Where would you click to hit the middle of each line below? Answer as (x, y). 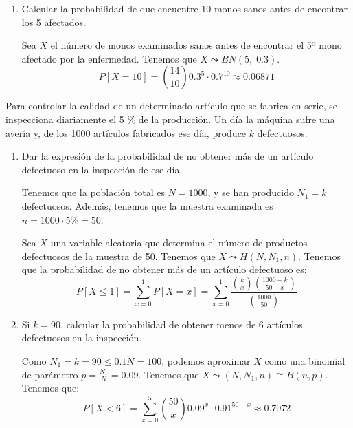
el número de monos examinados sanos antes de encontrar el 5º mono (196, 45)
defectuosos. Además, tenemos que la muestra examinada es (147, 205)
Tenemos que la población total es (93, 192)
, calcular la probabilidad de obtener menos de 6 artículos (182, 324)
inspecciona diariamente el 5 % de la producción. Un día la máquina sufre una (170, 119)
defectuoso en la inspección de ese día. (102, 169)
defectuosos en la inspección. (82, 338)
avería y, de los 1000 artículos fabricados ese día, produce (126, 132)
